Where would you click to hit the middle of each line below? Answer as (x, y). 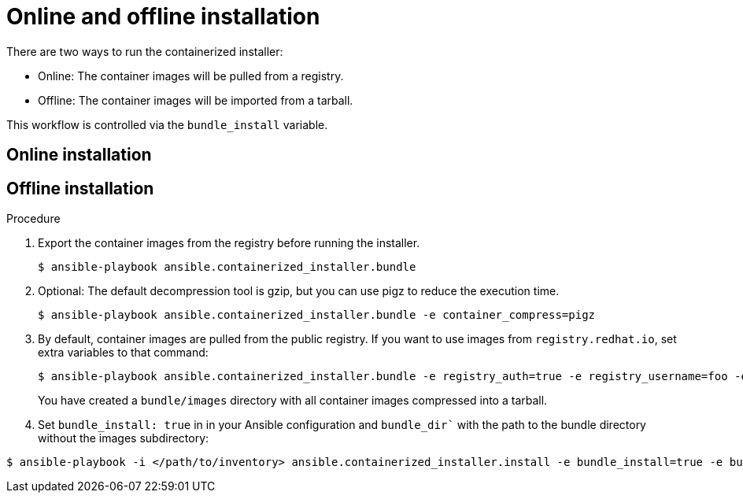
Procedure (33, 219)
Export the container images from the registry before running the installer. (229, 243)
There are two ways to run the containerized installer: (145, 51)
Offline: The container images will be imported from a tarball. (196, 100)
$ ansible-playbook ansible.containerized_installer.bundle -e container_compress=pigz (317, 315)
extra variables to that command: (123, 353)
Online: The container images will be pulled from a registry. (191, 76)
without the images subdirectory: (124, 438)
